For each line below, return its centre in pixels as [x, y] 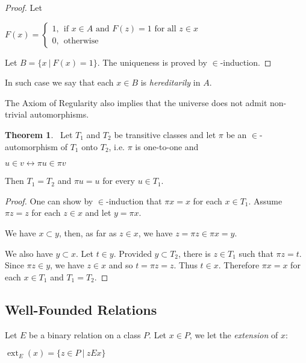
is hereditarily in [170, 82]
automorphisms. [59, 114]
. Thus [186, 265]
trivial [16, 114]
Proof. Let [23, 7]
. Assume [265, 200]
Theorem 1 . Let [39, 134]
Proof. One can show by [49, 200]
